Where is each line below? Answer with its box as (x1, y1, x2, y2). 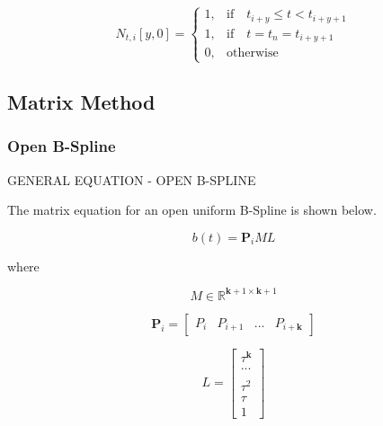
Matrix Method (7, 87, 156, 115)
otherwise (227, 47, 279, 60)
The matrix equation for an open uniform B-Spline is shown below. (7, 200, 377, 219)
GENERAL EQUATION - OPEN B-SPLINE (7, 170, 256, 189)
